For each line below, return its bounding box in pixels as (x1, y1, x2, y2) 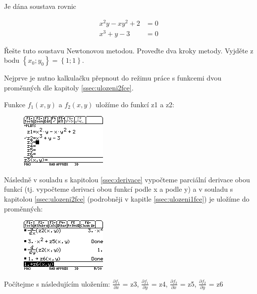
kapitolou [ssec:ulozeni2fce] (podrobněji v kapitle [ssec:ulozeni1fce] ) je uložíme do (4, 193, 250, 204)
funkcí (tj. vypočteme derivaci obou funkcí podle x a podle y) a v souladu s (4, 184, 233, 194)
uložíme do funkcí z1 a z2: (95, 99, 174, 109)
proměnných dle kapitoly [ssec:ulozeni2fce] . (4, 83, 134, 92)
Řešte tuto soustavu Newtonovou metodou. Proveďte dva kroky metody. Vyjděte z (4, 45, 254, 55)
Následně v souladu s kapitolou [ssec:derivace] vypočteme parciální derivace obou (4, 174, 250, 184)
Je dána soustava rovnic (4, 1, 76, 11)
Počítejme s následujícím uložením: (4, 278, 110, 289)
